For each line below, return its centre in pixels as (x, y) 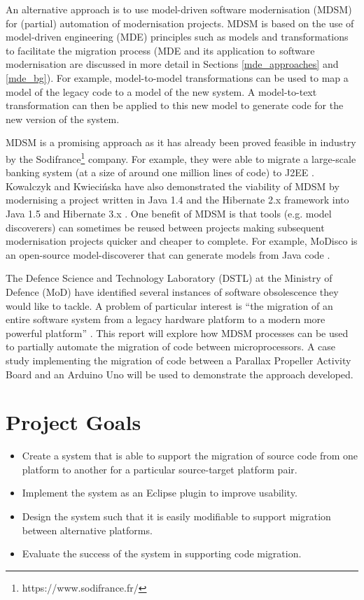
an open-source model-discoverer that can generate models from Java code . (168, 254)
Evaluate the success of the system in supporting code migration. (162, 553)
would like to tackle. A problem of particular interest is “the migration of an (169, 305)
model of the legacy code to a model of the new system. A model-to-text (161, 91)
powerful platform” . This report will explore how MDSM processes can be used (177, 333)
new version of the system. (63, 119)
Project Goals (73, 422)
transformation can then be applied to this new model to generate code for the (175, 105)
